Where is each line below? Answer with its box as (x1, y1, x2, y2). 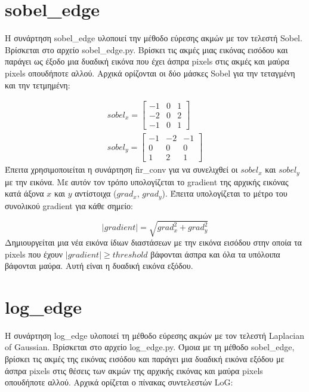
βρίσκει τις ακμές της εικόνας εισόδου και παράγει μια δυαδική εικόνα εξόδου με (5, 353, 285, 365)
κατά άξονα (5, 187, 44, 200)
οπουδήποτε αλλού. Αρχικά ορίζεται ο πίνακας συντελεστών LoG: (5, 376, 233, 388)
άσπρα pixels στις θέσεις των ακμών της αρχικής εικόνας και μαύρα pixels (5, 364, 263, 376)
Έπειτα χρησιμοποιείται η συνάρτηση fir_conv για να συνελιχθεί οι (5, 163, 238, 176)
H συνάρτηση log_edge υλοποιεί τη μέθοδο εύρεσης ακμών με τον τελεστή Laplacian (5, 329, 305, 341)
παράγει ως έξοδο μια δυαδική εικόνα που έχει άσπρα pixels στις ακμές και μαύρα (5, 55, 289, 68)
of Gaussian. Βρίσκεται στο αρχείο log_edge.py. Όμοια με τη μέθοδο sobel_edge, (5, 341, 295, 353)
